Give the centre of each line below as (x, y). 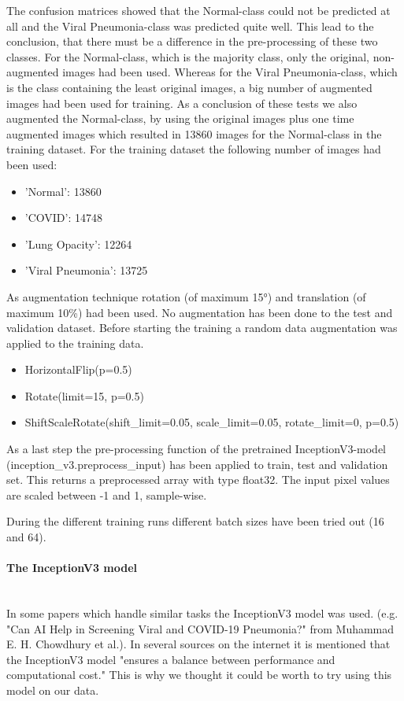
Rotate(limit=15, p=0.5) (84, 395)
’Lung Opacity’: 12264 (78, 244)
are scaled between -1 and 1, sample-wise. (107, 494)
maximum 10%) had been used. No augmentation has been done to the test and (200, 312)
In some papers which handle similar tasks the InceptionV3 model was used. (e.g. (202, 613)
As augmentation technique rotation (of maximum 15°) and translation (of (186, 296)
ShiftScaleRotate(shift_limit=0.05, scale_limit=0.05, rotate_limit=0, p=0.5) (212, 422)
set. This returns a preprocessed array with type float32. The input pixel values (198, 480)
